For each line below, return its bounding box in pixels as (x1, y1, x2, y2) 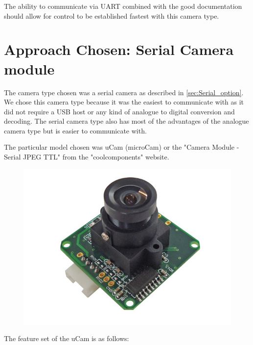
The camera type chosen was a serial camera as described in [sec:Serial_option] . (4, 87, 244, 97)
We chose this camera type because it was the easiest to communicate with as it (4, 97, 244, 107)
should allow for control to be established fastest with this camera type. (4, 10, 219, 21)
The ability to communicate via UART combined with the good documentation (4, 1, 242, 11)
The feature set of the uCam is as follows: (4, 333, 129, 344)
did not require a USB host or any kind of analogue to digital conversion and (4, 106, 235, 116)
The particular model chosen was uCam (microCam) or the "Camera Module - (4, 142, 239, 152)
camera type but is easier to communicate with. (4, 125, 147, 135)
